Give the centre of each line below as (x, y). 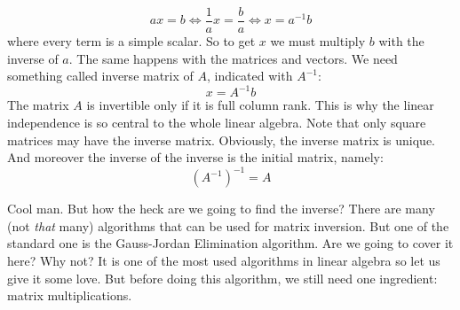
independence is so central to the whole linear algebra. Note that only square (217, 122)
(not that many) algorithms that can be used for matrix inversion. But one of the (228, 225)
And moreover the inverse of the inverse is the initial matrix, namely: (195, 157)
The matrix (38, 105)
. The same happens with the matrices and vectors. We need (233, 58)
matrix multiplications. (70, 295)
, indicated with (250, 76)
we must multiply (318, 41)
